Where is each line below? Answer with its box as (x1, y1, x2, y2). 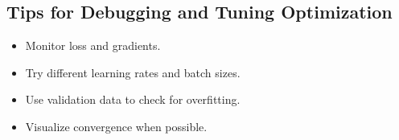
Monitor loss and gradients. (25, 37, 161, 54)
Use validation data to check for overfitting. (25, 91, 241, 108)
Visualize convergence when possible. (25, 117, 208, 134)
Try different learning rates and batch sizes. (25, 64, 241, 80)
